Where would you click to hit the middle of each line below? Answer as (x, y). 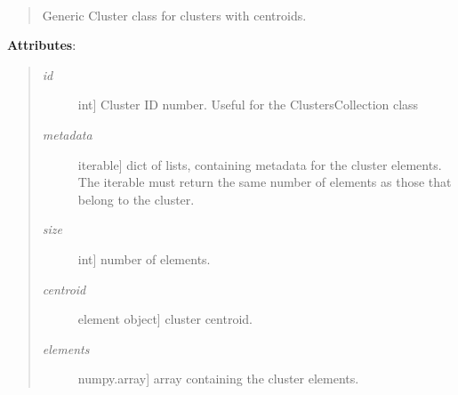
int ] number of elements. (144, 258)
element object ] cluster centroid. (165, 319)
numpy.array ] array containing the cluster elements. (218, 379)
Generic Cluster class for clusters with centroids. (174, 15)
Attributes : (42, 45)
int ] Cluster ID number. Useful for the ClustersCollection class (248, 105)
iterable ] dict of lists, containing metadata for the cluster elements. (260, 164)
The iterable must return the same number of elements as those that (265, 182)
